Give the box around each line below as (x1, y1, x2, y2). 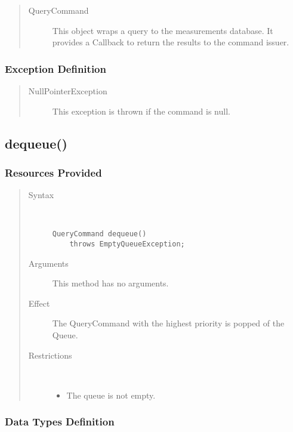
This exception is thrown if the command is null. (52, 104, 230, 117)
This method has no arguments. (52, 277, 169, 289)
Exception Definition (5, 61, 106, 76)
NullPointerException (28, 85, 107, 97)
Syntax (28, 189, 54, 201)
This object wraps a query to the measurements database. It (52, 24, 273, 36)
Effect (28, 297, 50, 309)
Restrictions (28, 348, 72, 361)
